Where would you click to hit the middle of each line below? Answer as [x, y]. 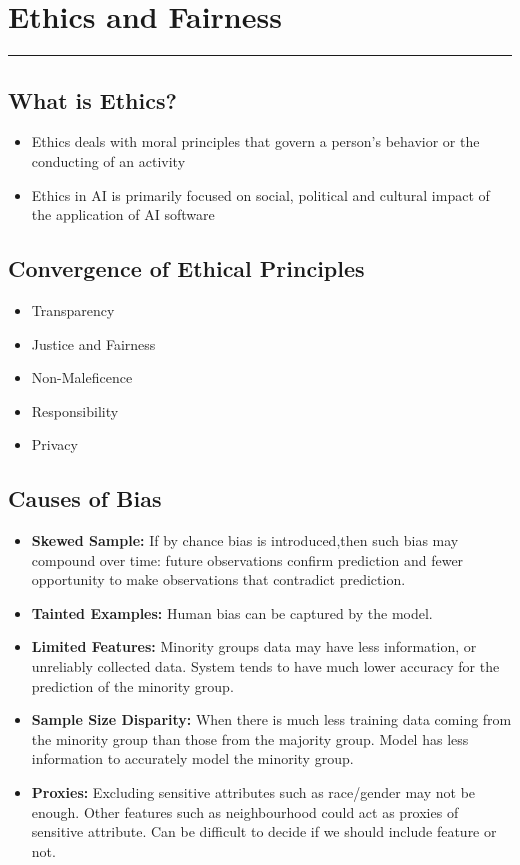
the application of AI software [123, 214]
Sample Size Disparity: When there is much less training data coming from [271, 719]
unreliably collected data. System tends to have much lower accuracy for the [265, 666]
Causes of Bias [85, 498]
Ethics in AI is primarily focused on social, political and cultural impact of [260, 194]
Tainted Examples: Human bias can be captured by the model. [232, 612]
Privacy [54, 444]
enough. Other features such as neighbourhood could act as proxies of [245, 811]
